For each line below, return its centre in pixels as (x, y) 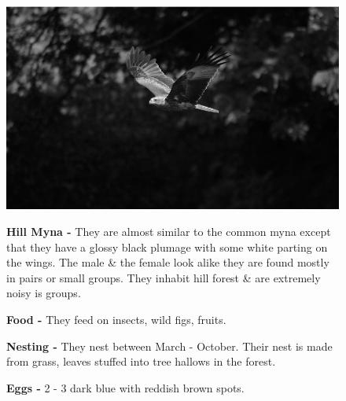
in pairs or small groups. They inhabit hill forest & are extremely (164, 277)
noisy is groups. (44, 293)
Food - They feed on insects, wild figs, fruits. (116, 320)
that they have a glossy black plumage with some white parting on (167, 246)
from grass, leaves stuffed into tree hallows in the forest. (141, 361)
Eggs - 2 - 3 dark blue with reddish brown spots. (125, 387)
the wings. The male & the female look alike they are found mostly (168, 262)
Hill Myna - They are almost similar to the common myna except (169, 232)
